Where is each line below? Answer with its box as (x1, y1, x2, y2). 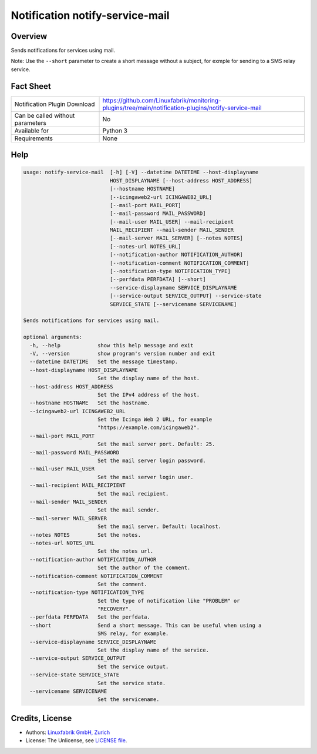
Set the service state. (97, 680, 166, 686)
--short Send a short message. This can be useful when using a (29, 622, 262, 629)
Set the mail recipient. (97, 490, 169, 497)
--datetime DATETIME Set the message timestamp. (29, 358, 178, 365)
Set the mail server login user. (97, 474, 194, 480)
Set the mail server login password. (97, 457, 206, 464)
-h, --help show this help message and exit (29, 342, 194, 348)
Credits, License (11, 713, 72, 723)
